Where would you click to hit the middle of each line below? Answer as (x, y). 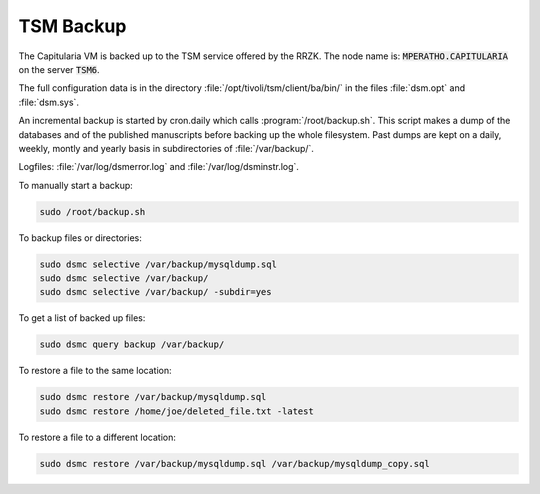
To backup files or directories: (80, 237)
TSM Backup (72, 26)
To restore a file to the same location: (95, 371)
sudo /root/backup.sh (92, 211)
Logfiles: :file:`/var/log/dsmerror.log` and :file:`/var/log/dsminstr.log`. (159, 167)
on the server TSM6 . (59, 69)
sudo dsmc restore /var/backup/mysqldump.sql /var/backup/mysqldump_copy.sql (234, 463)
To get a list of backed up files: (82, 318)
